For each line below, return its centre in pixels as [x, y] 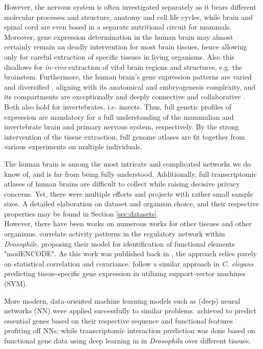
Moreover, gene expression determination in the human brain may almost [119, 36]
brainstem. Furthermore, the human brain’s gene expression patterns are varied [128, 77]
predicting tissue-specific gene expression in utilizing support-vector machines [125, 273]
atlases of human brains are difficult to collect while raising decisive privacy [122, 184]
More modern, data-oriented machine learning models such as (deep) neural [122, 300]
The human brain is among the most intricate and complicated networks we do [128, 163]
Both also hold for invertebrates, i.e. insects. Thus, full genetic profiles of [118, 106]
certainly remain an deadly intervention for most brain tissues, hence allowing [126, 47]
